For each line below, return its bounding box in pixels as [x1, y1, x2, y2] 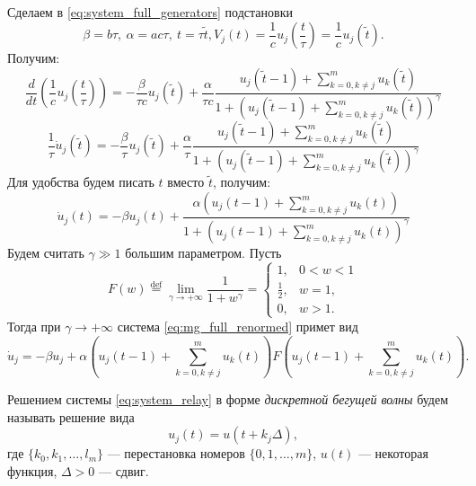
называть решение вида [7, 407, 135, 426]
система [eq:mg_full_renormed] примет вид [117, 316, 358, 335]
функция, [7, 462, 57, 480]
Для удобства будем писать [7, 172, 154, 191]
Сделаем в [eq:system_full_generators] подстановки [7, 3, 293, 21]
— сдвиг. [98, 462, 149, 480]
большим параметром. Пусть [125, 243, 282, 262]
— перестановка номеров [107, 444, 245, 463]
